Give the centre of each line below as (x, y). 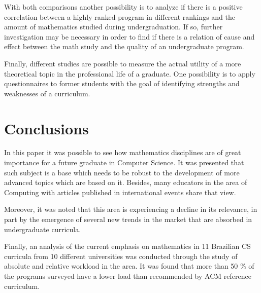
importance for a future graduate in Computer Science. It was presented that (124, 162)
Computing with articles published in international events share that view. (120, 192)
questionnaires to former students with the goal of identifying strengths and (122, 83)
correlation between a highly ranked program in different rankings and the (120, 16)
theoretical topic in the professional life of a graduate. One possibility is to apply (130, 73)
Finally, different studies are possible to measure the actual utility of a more (123, 63)
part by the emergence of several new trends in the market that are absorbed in (128, 219)
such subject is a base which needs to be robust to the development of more (122, 172)
